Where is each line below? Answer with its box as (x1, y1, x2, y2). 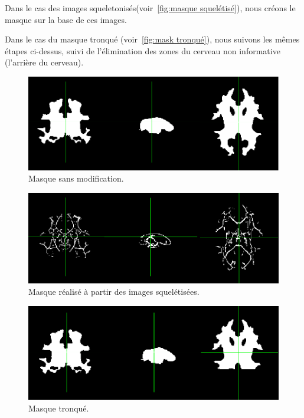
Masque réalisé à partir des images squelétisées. (28, 285, 200, 298)
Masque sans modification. (28, 172, 124, 185)
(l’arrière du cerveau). (5, 56, 84, 68)
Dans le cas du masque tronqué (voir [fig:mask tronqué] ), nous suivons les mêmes (5, 33, 300, 45)
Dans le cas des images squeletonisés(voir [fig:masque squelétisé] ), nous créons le (5, 2, 296, 14)
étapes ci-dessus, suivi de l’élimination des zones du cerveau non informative (5, 44, 280, 57)
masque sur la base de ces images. (5, 13, 127, 25)
